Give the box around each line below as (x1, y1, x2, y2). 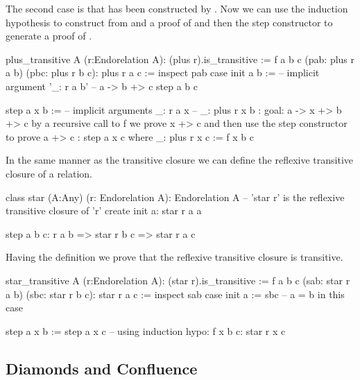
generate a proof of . (6, 28, 92, 43)
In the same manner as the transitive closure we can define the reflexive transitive (6, 153, 354, 167)
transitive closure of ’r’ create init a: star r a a (6, 203, 202, 218)
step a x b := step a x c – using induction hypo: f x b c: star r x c (6, 323, 286, 338)
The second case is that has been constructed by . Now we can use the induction (6, 1, 348, 15)
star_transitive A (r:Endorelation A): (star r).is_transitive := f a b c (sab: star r (6, 273, 350, 287)
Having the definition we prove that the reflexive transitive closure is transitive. (6, 250, 343, 264)
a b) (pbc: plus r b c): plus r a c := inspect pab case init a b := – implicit (6, 65, 320, 80)
